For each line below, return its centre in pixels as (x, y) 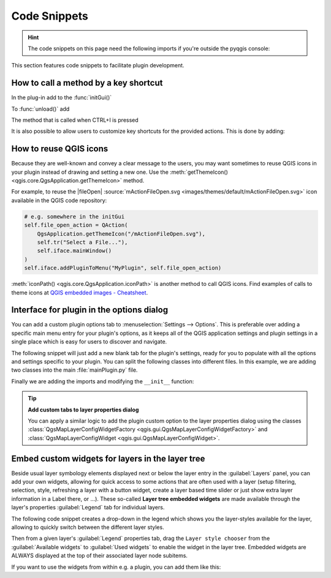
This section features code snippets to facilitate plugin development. (98, 66)
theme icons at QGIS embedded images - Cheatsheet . (80, 292)
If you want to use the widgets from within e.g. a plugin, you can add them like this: (116, 567)
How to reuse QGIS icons (60, 149)
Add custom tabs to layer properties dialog (83, 410)
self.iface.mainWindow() (74, 251)
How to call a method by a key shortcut (87, 83)
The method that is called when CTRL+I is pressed (75, 120)
